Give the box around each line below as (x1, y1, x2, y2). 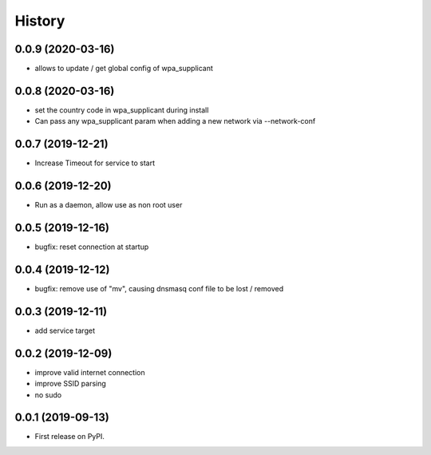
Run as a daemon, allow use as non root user (34, 200, 183, 210)
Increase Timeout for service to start (34, 158, 156, 168)
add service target (34, 326, 96, 335)
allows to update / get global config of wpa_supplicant (34, 64, 213, 73)
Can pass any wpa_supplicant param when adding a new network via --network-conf (34, 117, 316, 126)
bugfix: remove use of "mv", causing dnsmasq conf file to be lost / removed (34, 283, 283, 293)
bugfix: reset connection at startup (34, 242, 149, 251)
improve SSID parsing (34, 379, 107, 389)
